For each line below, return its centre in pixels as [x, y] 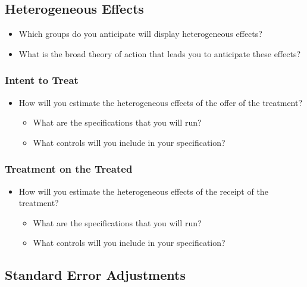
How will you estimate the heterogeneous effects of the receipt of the [143, 191]
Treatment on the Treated [69, 169]
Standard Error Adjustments [95, 275]
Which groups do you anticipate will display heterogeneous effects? [140, 34]
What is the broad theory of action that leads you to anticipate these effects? [160, 53]
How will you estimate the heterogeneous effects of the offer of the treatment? [161, 102]
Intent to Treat [42, 80]
